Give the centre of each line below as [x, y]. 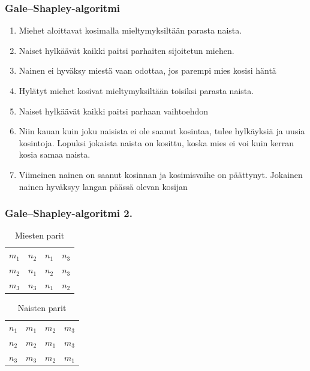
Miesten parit [40, 235]
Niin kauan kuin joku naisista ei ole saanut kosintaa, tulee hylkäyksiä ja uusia [162, 131]
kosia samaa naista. [55, 154]
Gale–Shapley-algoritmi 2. [69, 213]
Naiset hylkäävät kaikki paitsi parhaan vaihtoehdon [114, 111]
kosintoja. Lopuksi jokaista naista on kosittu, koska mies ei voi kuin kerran [156, 142]
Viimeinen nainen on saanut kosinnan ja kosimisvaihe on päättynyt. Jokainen [161, 174]
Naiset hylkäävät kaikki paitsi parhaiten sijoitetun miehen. [127, 50]
